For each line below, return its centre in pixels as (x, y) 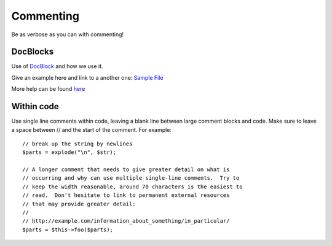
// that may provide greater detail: (79, 204)
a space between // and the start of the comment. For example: (92, 129)
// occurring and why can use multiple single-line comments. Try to (131, 178)
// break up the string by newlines (77, 144)
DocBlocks (33, 52)
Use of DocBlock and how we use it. (57, 66)
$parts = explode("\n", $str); (69, 152)
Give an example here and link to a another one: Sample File (87, 77)
